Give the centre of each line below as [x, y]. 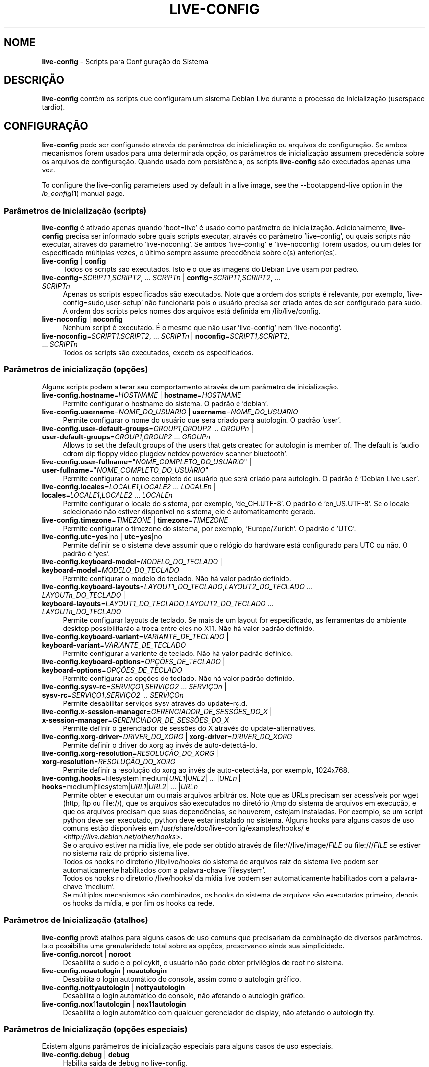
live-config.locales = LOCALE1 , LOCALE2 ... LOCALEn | [129, 486]
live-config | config [74, 261]
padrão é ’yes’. [86, 553]
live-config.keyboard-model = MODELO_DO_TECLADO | [132, 561]
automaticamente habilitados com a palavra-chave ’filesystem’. [164, 870]
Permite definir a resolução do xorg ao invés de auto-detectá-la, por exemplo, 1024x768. [206, 770]
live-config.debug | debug [86, 1055]
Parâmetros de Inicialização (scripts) [75, 210]
